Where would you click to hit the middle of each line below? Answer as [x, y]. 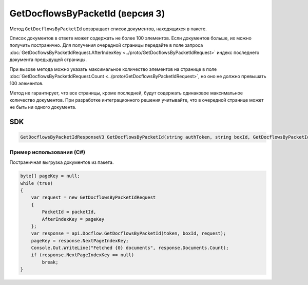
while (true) [37, 183]
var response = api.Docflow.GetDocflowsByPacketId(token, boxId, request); [129, 233]
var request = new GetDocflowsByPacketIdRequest [93, 197]
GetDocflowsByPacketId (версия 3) [87, 13]
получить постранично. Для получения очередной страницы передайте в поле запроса [106, 45]
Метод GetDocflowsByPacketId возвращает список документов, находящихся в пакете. [108, 29]
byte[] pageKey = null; [50, 176]
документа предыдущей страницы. [48, 60]
